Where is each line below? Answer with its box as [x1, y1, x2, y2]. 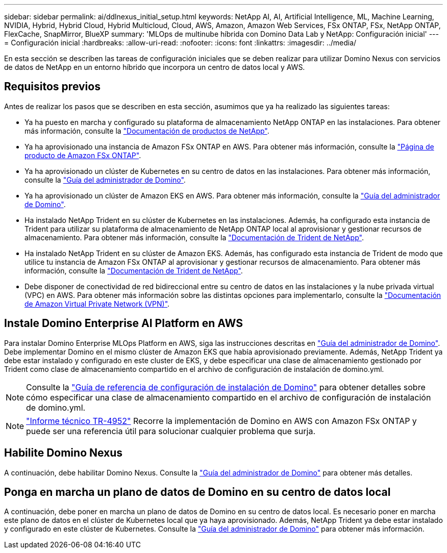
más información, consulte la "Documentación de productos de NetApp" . [24, 126, 269, 135]
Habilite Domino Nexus [4, 446, 123, 460]
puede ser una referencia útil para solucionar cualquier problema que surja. [26, 425, 316, 436]
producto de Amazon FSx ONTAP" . [24, 150, 141, 160]
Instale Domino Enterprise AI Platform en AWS [4, 317, 243, 330]
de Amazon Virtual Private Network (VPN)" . [24, 299, 170, 308]
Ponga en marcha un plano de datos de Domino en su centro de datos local [4, 485, 391, 498]
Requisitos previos [4, 80, 101, 93]
